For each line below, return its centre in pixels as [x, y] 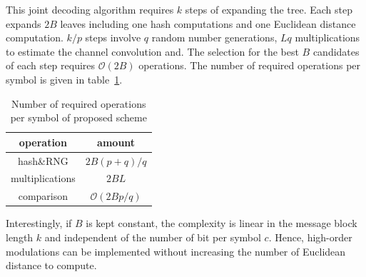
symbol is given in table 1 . [64, 79]
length [20, 237]
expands [24, 23]
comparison [43, 196]
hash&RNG [43, 160]
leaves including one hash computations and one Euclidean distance [208, 23]
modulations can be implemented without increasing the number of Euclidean [176, 251]
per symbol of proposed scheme [78, 117]
